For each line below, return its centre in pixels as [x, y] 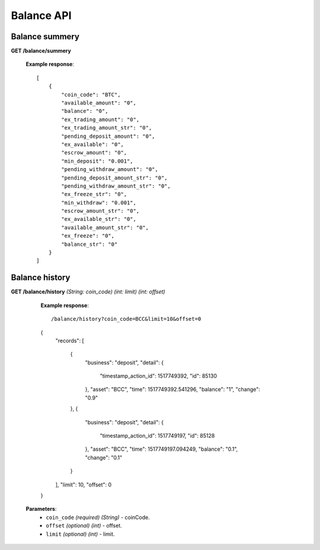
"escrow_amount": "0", [94, 153]
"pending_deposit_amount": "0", [108, 136]
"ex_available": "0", [93, 144]
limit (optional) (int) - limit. [80, 534]
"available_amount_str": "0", [105, 227]
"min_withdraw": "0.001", [99, 203]
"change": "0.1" [104, 457]
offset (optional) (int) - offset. [84, 526]
